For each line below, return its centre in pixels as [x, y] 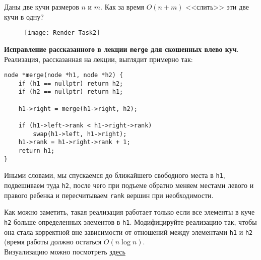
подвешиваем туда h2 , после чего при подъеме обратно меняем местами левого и [129, 185]
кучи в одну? [24, 16]
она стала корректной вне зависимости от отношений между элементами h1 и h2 [128, 232]
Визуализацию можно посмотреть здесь [65, 251]
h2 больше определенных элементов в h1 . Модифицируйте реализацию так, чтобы [130, 221]
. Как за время [122, 7]
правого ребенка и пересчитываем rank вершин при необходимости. [109, 195]
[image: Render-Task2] [62, 33]
